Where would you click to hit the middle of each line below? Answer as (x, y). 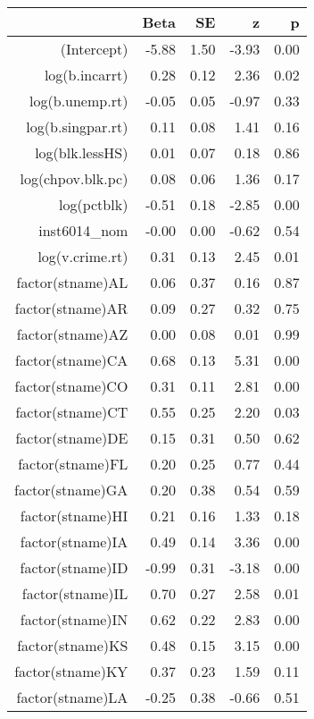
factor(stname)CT (72, 412)
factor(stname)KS (73, 645)
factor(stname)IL (75, 593)
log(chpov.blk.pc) (74, 178)
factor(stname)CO (71, 386)
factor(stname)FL (73, 464)
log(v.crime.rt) (83, 256)
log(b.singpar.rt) (77, 127)
